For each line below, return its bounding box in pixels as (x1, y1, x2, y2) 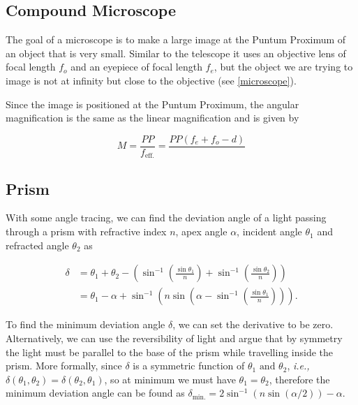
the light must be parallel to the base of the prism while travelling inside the (6, 344, 334, 359)
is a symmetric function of (133, 358, 245, 373)
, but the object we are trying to (214, 59, 353, 74)
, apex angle (175, 224, 228, 239)
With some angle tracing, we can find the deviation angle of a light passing (6, 210, 327, 225)
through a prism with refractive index (6, 224, 167, 239)
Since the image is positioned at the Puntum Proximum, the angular (6, 96, 299, 111)
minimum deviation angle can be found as (6, 385, 185, 400)
